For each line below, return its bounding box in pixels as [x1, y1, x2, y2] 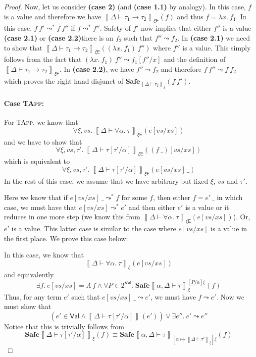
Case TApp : [4, 98, 44, 108]
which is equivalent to [4, 156, 70, 166]
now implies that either [141, 23, 211, 33]
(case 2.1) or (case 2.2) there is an [4, 32, 113, 43]
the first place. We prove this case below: [4, 233, 128, 243]
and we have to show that [4, 136, 82, 147]
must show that [4, 301, 51, 311]
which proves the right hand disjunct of [4, 75, 123, 86]
